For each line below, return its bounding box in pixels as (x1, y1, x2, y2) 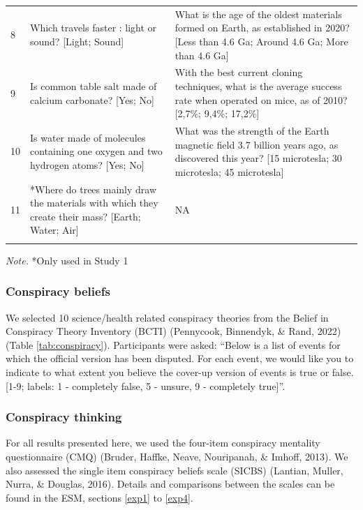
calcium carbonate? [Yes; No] (30, 92, 154, 107)
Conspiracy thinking (6, 408, 122, 426)
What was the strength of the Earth (175, 123, 329, 137)
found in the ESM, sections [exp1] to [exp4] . (6, 490, 193, 504)
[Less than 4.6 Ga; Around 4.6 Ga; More (175, 33, 348, 48)
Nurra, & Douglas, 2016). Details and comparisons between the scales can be (6, 477, 335, 491)
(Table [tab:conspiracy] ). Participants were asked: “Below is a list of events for (6, 337, 341, 352)
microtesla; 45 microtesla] (175, 164, 284, 179)
